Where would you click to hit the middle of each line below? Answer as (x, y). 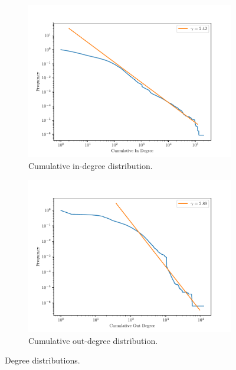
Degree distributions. (42, 360)
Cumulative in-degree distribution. (91, 165)
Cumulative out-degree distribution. (93, 340)
